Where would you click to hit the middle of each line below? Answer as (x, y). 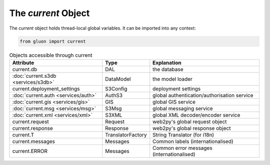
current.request (31, 121)
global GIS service (174, 102)
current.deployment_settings (46, 89)
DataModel (118, 79)
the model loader (172, 79)
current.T (23, 134)
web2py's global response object (192, 128)
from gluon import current (53, 41)
